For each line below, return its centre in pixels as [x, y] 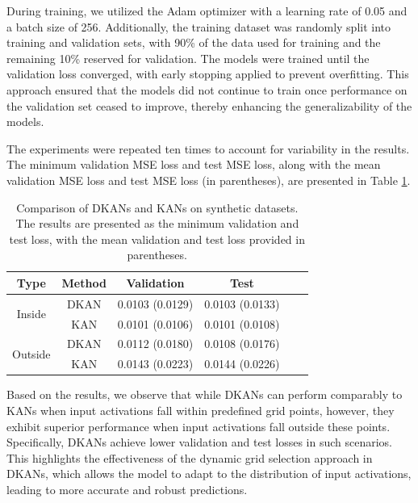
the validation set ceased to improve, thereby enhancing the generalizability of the [209, 105]
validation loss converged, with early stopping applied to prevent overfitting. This [208, 74]
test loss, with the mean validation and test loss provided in [157, 239]
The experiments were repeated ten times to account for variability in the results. [208, 148]
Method [84, 282]
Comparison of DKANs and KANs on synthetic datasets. [157, 207]
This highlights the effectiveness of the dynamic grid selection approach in [190, 457]
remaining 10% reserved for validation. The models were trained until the [188, 58]
